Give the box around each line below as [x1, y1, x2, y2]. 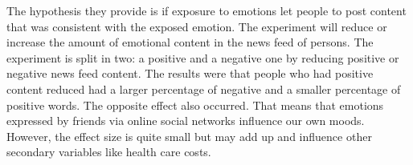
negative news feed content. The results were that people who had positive [6, 65, 374, 82]
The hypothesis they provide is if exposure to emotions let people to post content [6, 2, 407, 18]
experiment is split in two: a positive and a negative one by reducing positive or [6, 49, 399, 66]
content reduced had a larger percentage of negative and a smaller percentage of [6, 80, 401, 97]
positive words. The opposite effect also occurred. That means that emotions [6, 96, 384, 113]
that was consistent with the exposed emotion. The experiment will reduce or [6, 18, 387, 34]
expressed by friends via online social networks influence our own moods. [6, 112, 365, 129]
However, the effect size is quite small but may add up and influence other [6, 127, 372, 144]
